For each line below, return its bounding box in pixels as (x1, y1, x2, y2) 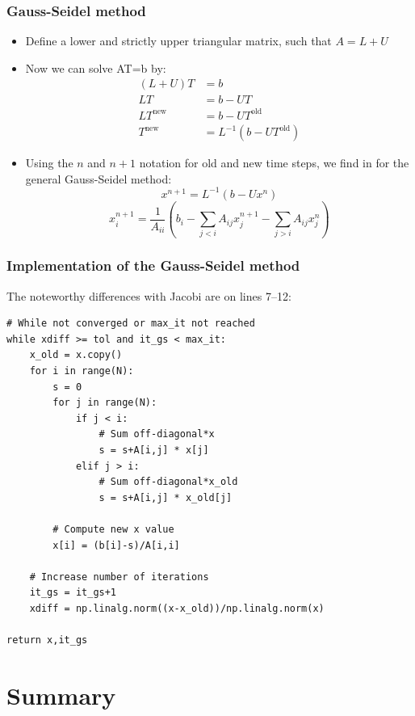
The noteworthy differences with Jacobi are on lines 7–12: (6, 287, 291, 304)
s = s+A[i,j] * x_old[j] (99, 491, 233, 503)
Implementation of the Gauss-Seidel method (6, 255, 300, 276)
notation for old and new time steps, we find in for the (139, 154, 409, 171)
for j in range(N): (52, 397, 157, 409)
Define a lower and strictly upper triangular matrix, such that (25, 32, 332, 49)
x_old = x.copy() (29, 349, 123, 361)
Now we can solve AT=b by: (25, 59, 166, 76)
